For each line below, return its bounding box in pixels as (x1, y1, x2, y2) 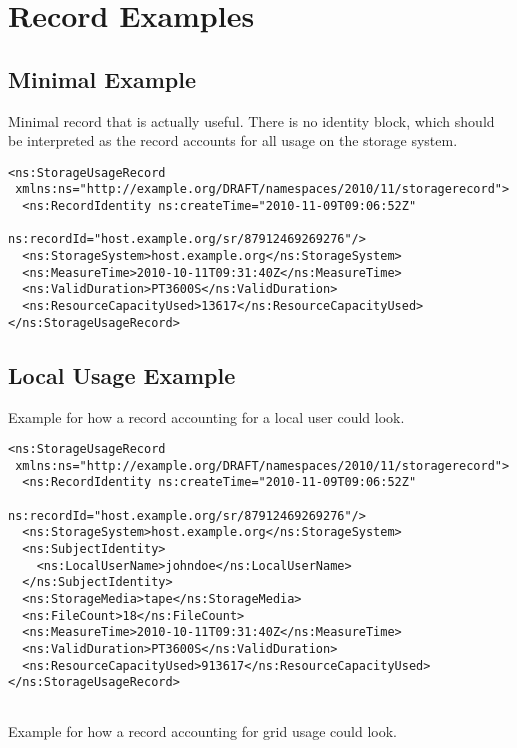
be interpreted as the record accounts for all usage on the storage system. (8, 130, 458, 151)
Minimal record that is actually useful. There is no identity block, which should (8, 110, 495, 131)
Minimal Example (8, 63, 197, 94)
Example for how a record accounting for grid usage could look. (8, 720, 397, 741)
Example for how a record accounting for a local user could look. (8, 406, 405, 427)
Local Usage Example (8, 359, 236, 390)
